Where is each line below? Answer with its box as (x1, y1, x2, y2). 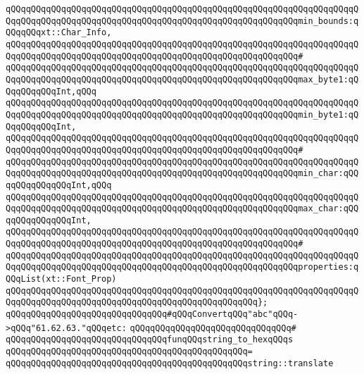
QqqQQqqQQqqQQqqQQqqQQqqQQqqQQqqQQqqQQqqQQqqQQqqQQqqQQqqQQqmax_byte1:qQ (6, 74, 359, 85)
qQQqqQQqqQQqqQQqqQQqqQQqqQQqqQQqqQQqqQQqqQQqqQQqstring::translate (6, 358, 334, 368)
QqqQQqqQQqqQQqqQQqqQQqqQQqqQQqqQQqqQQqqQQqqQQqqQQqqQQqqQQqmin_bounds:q (6, 15, 359, 26)
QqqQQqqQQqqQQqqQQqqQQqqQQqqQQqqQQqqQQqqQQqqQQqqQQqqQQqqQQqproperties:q (6, 262, 359, 273)
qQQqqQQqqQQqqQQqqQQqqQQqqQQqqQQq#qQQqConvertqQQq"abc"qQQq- (6, 309, 299, 320)
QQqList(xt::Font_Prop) (6, 274, 117, 285)
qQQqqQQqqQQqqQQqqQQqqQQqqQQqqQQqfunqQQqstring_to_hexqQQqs (6, 335, 294, 345)
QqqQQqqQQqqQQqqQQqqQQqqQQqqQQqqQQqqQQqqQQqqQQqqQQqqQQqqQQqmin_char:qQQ (6, 168, 359, 179)
